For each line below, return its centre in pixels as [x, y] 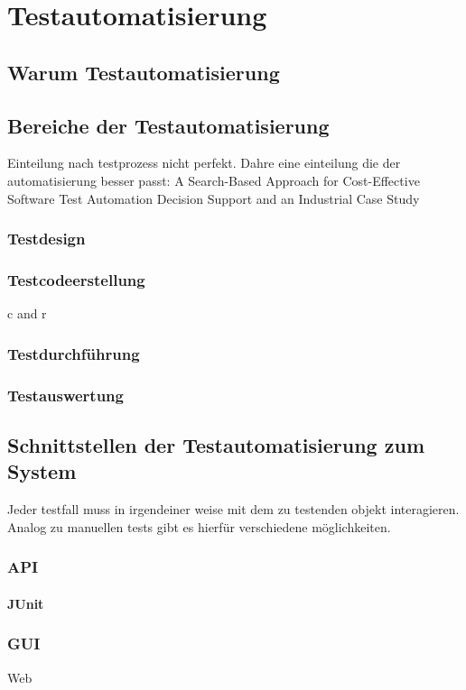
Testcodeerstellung [76, 279]
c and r [27, 313]
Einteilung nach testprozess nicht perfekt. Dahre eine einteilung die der [204, 163]
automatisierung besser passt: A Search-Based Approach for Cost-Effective [214, 180]
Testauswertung [65, 395]
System [42, 471]
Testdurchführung [74, 353]
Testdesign [47, 239]
